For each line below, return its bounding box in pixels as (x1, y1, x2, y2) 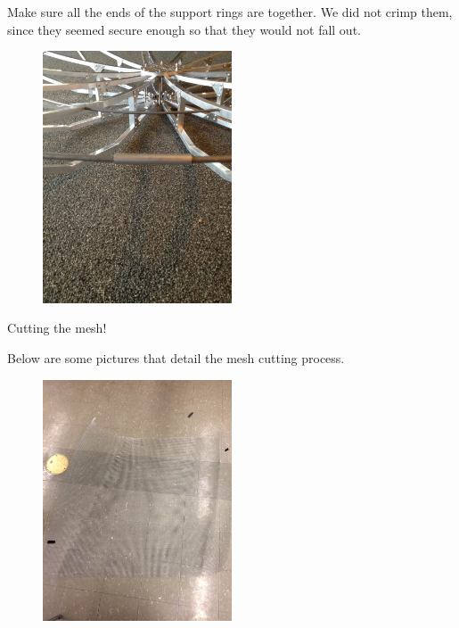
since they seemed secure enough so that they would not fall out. (7, 20, 361, 38)
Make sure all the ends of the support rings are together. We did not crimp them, (7, 3, 453, 21)
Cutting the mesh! (7, 318, 107, 337)
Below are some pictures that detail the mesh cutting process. (7, 349, 345, 368)
